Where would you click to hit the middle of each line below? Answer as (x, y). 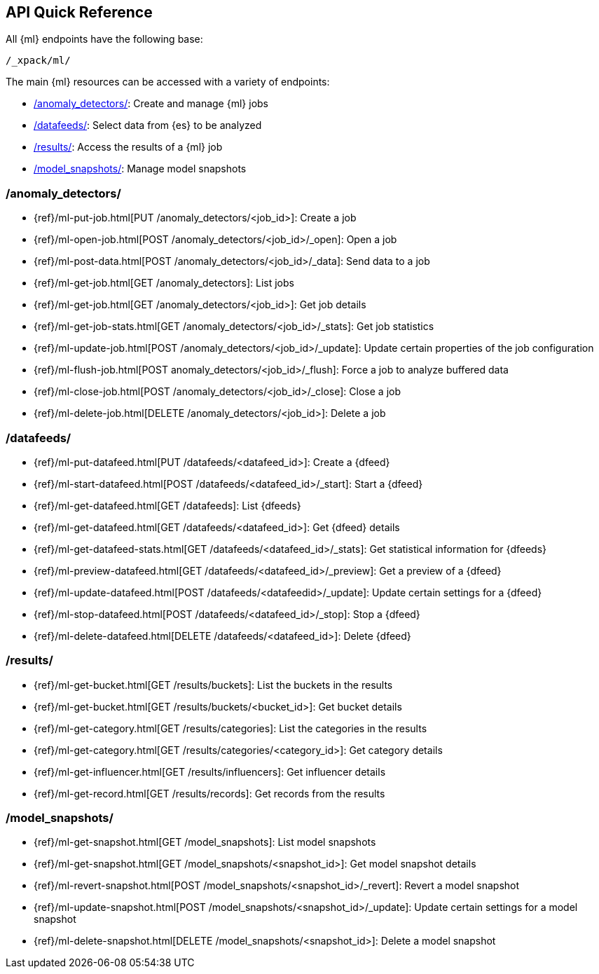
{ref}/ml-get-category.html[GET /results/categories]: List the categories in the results (230, 728)
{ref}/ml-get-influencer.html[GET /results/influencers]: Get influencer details (210, 771)
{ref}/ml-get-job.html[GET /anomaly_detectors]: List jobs (164, 283)
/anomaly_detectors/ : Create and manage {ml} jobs (151, 104)
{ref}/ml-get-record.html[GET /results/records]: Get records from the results (209, 793)
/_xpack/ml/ (38, 61)
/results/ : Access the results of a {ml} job (128, 147)
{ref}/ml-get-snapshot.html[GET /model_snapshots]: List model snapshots (205, 842)
